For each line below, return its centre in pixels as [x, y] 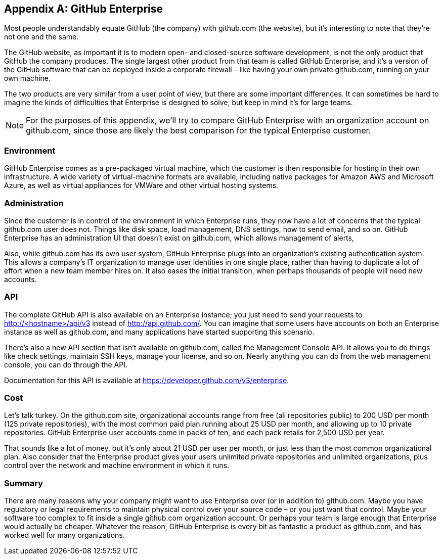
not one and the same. [41, 37]
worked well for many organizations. [64, 535]
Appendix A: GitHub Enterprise [84, 9]
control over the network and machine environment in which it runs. [117, 465]
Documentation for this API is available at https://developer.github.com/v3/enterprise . [147, 380]
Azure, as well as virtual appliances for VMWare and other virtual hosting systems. [141, 185]
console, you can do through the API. [66, 364]
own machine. [28, 78]
